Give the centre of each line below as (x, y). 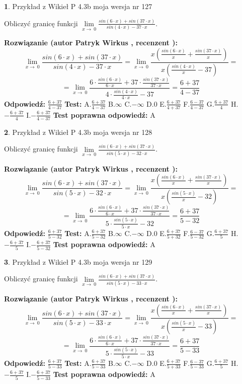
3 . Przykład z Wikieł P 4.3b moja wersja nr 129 (78, 261)
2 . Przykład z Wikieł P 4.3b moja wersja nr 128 (78, 132)
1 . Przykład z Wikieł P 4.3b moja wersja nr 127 (78, 6)
